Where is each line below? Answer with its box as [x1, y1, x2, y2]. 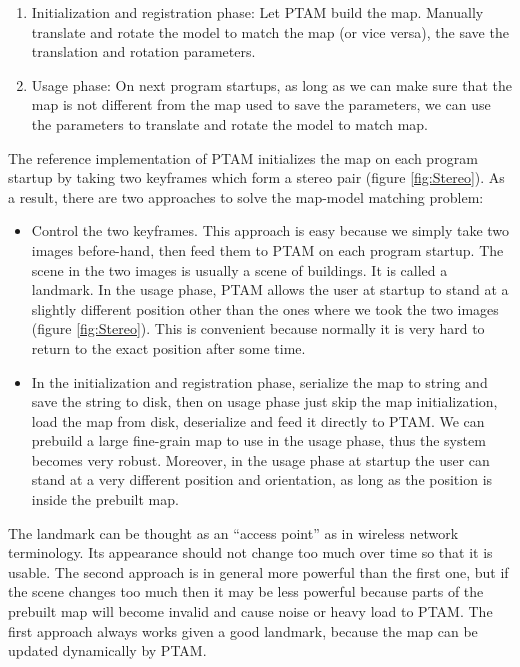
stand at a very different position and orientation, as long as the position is [31, 469, 493, 490]
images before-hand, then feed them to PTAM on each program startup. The [31, 239, 504, 260]
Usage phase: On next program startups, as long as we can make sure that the [31, 74, 512, 95]
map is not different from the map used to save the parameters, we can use [31, 94, 491, 115]
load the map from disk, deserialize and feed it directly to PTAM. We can [31, 410, 485, 431]
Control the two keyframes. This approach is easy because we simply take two [31, 220, 510, 241]
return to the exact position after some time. [31, 337, 306, 358]
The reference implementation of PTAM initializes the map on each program [8, 147, 478, 168]
